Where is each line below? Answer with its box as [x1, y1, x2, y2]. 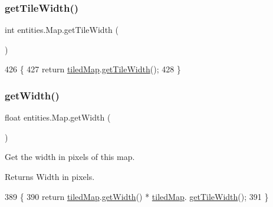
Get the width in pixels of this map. [5, 151, 135, 163]
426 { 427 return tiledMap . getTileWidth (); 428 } [5, 63, 181, 75]
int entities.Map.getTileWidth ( [5, 24, 119, 36]
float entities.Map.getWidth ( [5, 111, 111, 123]
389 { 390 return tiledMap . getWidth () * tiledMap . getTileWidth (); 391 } [5, 190, 269, 202]
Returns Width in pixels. [5, 171, 95, 182]
